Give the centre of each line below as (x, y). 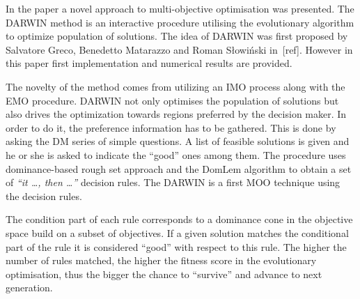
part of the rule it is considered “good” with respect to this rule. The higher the (176, 246)
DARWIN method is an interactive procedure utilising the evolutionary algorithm (180, 22)
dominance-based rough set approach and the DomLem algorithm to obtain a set (179, 168)
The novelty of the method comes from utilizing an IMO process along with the (175, 86)
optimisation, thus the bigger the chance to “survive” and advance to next (164, 274)
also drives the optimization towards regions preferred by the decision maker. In (176, 114)
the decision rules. (44, 195)
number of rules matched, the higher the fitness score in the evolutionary (161, 260)
